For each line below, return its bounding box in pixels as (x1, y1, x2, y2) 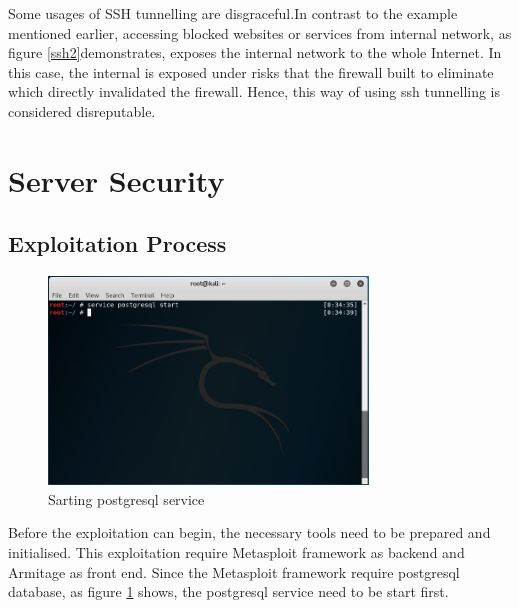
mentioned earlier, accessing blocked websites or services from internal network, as (8, 22, 512, 43)
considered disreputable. (8, 100, 156, 121)
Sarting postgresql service (48, 488, 205, 509)
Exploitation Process (8, 228, 227, 259)
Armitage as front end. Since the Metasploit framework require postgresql (8, 561, 460, 582)
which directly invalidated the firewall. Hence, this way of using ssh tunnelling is (8, 81, 501, 102)
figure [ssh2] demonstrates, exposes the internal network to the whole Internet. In (8, 42, 502, 63)
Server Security (8, 159, 225, 200)
